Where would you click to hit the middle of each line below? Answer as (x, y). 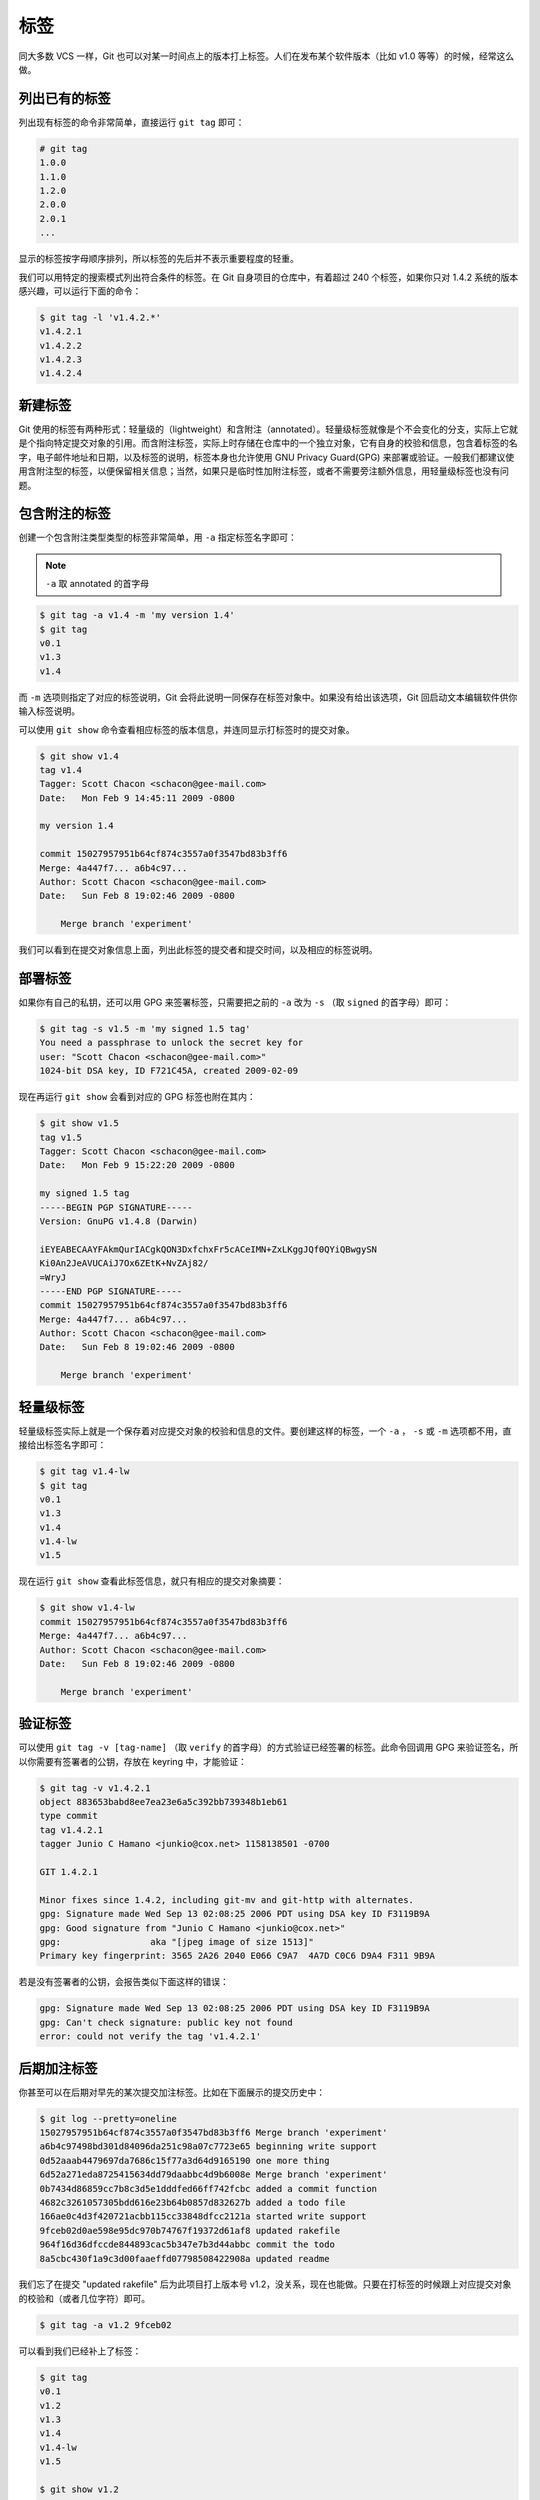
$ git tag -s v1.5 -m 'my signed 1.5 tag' (145, 1029)
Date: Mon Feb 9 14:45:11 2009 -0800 (137, 798)
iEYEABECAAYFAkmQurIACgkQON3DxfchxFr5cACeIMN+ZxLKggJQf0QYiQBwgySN (208, 1249)
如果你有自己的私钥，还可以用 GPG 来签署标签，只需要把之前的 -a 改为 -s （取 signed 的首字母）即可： (235, 1002)
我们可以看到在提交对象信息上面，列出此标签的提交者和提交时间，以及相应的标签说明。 (198, 950)
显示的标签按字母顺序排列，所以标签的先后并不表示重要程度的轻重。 (158, 259)
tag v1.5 (61, 1137)
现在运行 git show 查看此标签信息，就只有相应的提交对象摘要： (151, 1581)
